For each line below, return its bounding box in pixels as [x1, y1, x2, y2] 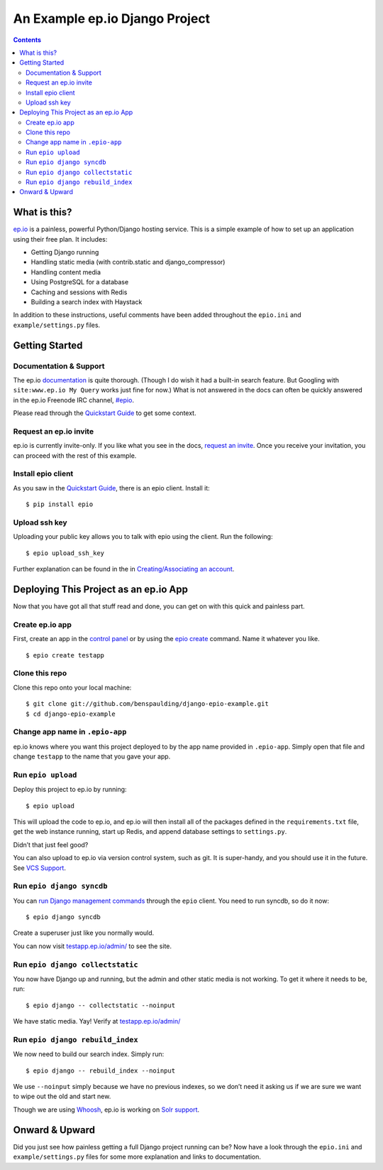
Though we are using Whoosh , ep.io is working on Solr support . [13, 1105, 200, 1114]
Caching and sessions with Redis [30, 288, 128, 296]
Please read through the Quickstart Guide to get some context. [13, 409, 196, 417]
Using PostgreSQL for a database [30, 278, 129, 286]
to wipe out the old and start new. [13, 1092, 111, 1101]
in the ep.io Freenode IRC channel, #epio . [13, 395, 135, 404]
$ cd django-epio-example [26, 709, 116, 718]
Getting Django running [30, 248, 99, 257]
